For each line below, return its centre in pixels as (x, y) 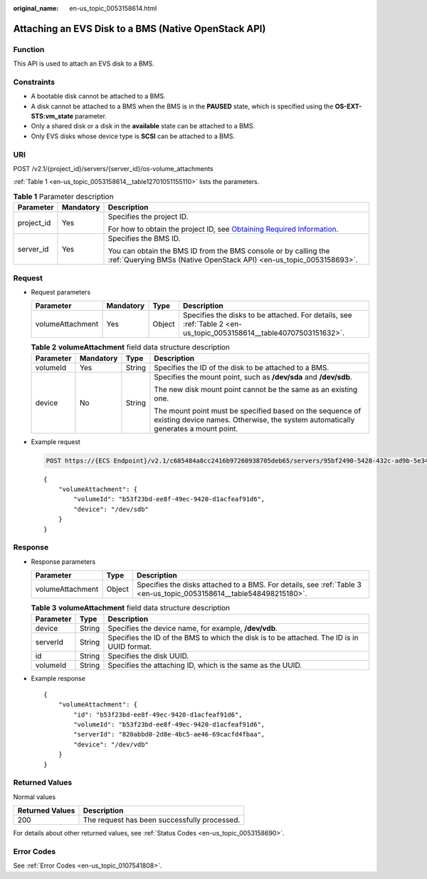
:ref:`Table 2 (203, 324)
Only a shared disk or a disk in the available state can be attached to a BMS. (143, 126)
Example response (58, 678)
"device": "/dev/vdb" (111, 744)
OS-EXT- (348, 106)
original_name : (36, 8)
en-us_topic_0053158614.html (113, 8)
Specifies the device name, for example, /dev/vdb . (193, 628)
